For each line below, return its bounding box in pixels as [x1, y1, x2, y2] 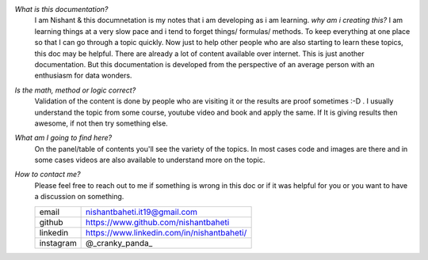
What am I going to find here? [14, 133, 113, 142]
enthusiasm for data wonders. [34, 71, 132, 81]
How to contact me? [14, 170, 81, 179]
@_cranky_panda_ [86, 237, 153, 248]
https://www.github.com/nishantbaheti [86, 217, 230, 228]
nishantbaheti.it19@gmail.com [86, 206, 198, 217]
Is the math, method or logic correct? [14, 85, 136, 95]
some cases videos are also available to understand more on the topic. [34, 155, 266, 165]
